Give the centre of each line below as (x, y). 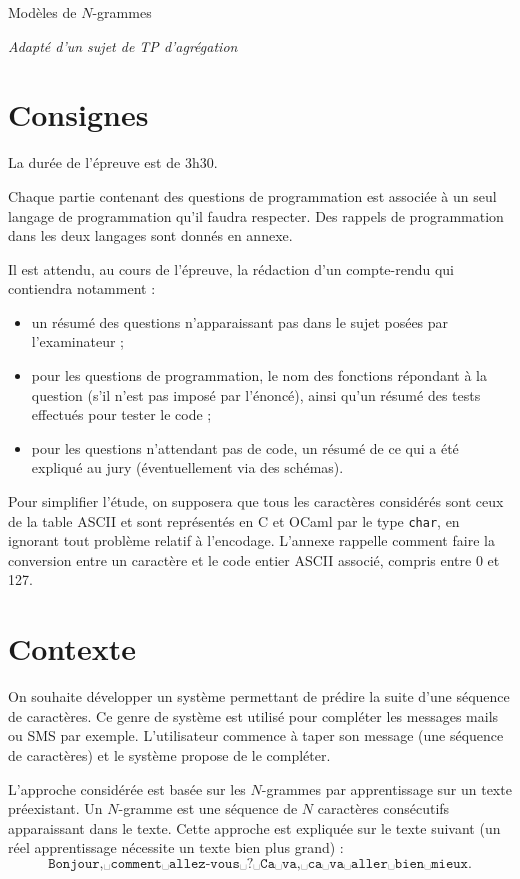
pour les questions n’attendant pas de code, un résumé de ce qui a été (245, 447)
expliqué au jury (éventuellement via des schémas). (187, 467)
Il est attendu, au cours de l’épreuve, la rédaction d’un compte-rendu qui (231, 268)
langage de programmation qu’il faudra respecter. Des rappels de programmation (256, 215)
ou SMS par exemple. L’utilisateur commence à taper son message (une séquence (256, 735)
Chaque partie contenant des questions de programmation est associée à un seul (252, 195)
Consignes (78, 114)
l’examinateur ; (78, 341)
